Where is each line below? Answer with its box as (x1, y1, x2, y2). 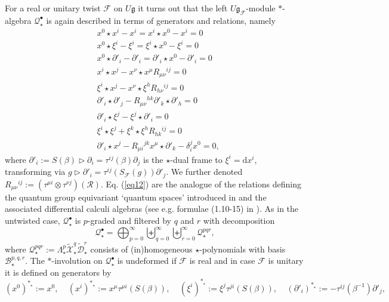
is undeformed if (117, 254, 177, 267)
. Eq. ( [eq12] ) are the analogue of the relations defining (100, 177, 301, 190)
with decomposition (203, 214, 275, 227)
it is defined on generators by (5, 266, 112, 278)
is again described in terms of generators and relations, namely (46, 14, 276, 26)
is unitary (268, 254, 304, 267)
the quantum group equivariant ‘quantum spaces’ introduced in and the (5, 190, 267, 203)
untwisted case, (5, 214, 60, 227)
